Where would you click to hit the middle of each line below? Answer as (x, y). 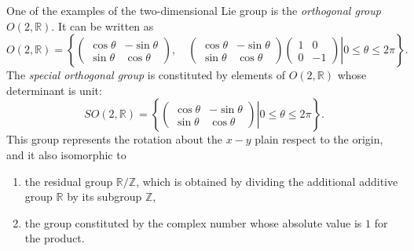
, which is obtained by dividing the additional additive (267, 181)
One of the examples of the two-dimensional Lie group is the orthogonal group (194, 10)
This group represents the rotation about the (114, 139)
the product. (55, 238)
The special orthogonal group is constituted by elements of (146, 75)
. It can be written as (103, 25)
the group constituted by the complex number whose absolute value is (193, 222)
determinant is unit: (54, 90)
